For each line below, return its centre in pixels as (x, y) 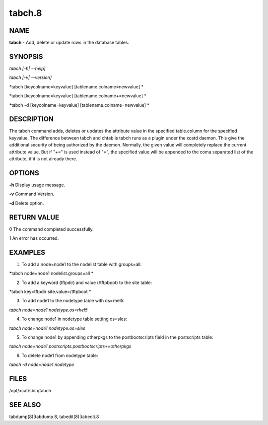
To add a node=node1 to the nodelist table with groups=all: (82, 264)
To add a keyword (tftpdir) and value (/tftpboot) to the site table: (87, 283)
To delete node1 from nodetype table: (60, 355)
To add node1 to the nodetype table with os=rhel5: (73, 301)
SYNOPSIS (26, 56)
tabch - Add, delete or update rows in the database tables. (69, 43)
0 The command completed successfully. (51, 229)
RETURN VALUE (34, 217)
